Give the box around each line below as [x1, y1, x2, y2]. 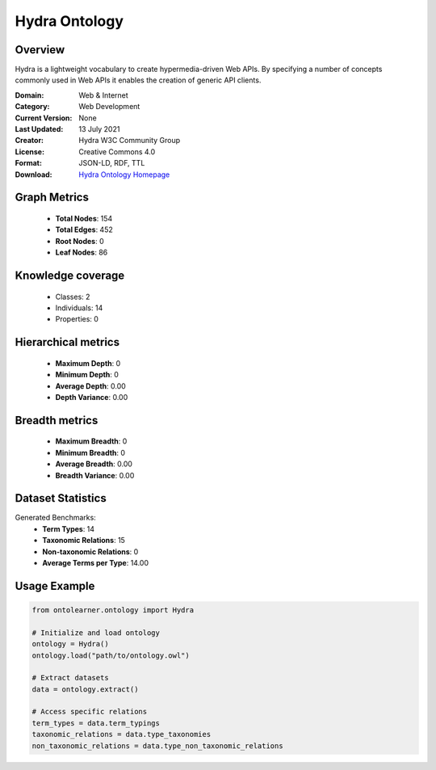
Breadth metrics [15, 413, 99, 427]
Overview [15, 43, 65, 57]
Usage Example [15, 579, 95, 593]
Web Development [78, 102, 140, 112]
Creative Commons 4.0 [78, 146, 156, 157]
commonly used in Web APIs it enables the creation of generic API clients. [15, 75, 262, 85]
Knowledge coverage [15, 268, 125, 282]
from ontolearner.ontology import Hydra [31, 605, 194, 614]
